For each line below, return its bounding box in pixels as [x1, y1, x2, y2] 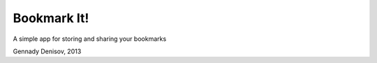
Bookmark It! [13, 10, 89, 26]
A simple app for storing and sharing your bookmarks [13, 35, 167, 43]
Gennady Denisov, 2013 [13, 47, 82, 55]
